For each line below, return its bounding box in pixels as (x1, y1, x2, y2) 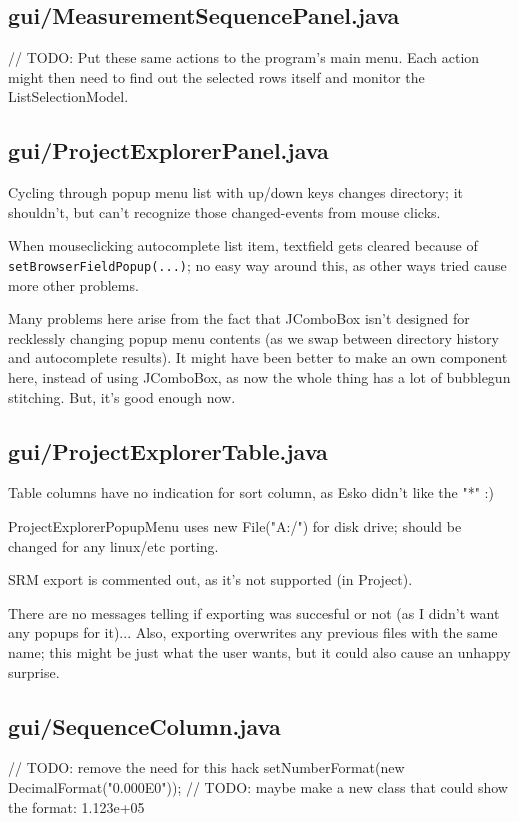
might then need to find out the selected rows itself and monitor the (8, 66, 425, 87)
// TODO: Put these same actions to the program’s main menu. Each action (8, 47, 480, 68)
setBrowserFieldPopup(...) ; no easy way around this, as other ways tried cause (8, 254, 507, 275)
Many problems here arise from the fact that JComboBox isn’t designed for (8, 308, 470, 329)
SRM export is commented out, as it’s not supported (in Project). (8, 569, 413, 590)
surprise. (8, 661, 60, 682)
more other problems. (8, 274, 139, 295)
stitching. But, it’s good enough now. (8, 386, 236, 407)
